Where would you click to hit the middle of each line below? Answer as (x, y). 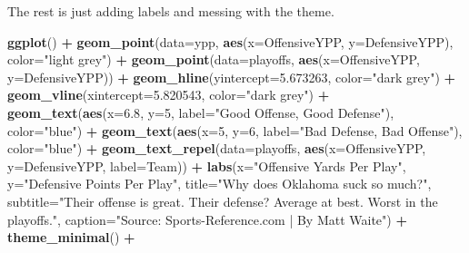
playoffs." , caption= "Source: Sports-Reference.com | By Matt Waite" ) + (207, 219)
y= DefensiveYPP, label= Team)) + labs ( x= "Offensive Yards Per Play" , (207, 165)
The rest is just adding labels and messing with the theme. (171, 11)
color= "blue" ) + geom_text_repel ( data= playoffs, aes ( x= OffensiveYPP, (217, 148)
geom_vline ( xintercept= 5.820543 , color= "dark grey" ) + (169, 95)
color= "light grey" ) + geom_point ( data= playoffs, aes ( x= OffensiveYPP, (214, 59)
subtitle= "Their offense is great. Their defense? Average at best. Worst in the (223, 201)
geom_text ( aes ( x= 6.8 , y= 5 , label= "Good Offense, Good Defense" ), (201, 112)
